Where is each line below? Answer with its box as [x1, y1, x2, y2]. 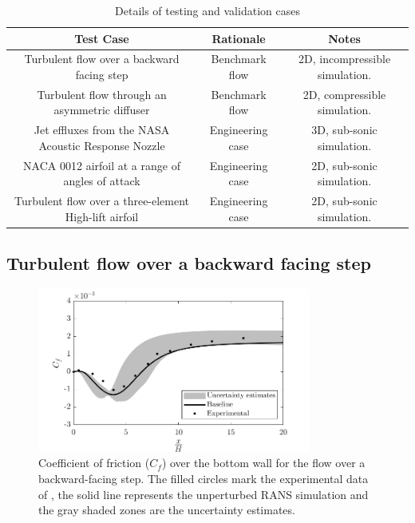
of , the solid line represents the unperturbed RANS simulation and [38, 485, 369, 502]
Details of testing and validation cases [115, 2, 300, 18]
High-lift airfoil [65, 208, 139, 224]
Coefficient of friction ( [38, 454, 150, 471]
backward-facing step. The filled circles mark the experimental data [38, 470, 369, 486]
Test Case [74, 30, 129, 46]
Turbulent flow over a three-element [14, 192, 190, 209]
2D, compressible [302, 85, 386, 102]
